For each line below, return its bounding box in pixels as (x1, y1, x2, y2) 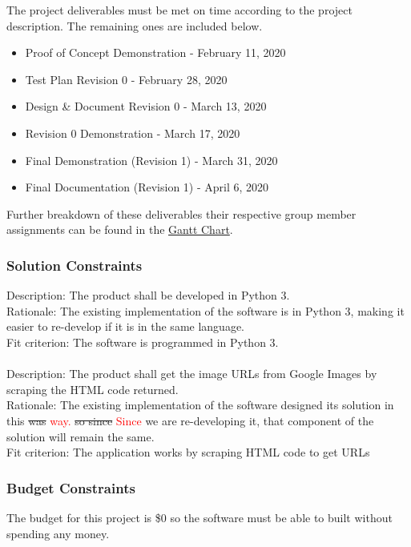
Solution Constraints (6, 255, 143, 275)
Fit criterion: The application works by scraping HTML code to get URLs (6, 444, 370, 461)
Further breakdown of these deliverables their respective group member (6, 205, 357, 222)
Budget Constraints (6, 477, 135, 497)
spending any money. (6, 525, 110, 541)
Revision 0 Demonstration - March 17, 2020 (25, 124, 240, 141)
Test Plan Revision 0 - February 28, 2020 (25, 70, 228, 87)
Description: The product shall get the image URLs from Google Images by (6, 365, 377, 382)
